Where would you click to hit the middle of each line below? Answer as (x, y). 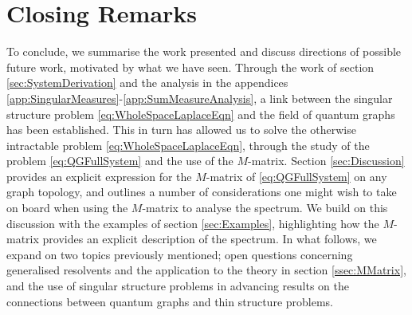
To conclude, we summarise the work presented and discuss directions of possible (204, 51)
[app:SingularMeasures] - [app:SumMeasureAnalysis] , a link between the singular (200, 98)
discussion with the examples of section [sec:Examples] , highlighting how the (193, 223)
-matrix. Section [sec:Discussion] (326, 161)
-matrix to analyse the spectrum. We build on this (265, 208)
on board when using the (67, 208)
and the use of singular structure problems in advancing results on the (178, 286)
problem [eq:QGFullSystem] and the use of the (120, 161)
